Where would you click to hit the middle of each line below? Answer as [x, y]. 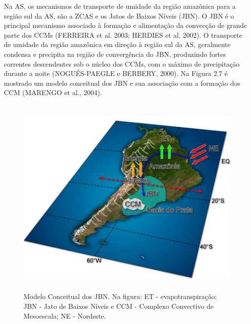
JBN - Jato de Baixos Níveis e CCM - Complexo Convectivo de [119, 306]
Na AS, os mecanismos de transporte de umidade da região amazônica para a [120, 6]
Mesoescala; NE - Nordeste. [65, 315]
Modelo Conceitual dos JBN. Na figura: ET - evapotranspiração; [120, 296]
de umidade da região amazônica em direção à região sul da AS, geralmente [117, 44]
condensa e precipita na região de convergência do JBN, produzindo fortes [115, 54]
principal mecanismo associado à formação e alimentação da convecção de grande [125, 25]
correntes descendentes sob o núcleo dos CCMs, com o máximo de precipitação [122, 63]
